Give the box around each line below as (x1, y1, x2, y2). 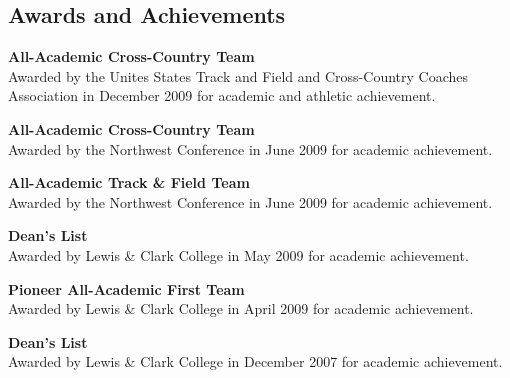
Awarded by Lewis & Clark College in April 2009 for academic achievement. (8, 298, 474, 319)
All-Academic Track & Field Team (8, 172, 250, 193)
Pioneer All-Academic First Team (8, 278, 245, 299)
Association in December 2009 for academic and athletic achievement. (8, 85, 436, 106)
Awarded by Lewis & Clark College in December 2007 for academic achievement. (8, 351, 503, 372)
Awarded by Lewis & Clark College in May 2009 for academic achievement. (8, 244, 469, 265)
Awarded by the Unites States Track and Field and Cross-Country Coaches (8, 65, 468, 86)
